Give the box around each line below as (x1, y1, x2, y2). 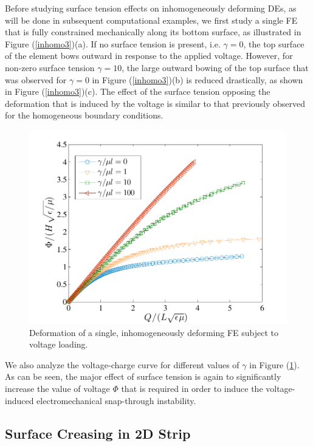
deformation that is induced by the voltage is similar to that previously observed (5, 97, 306, 109)
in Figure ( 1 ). (249, 358, 300, 371)
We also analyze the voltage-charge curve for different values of (5, 358, 239, 371)
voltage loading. (29, 338, 88, 351)
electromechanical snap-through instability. (36, 394, 196, 407)
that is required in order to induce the (121, 382, 263, 395)
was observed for (5, 73, 67, 86)
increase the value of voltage (5, 382, 110, 395)
